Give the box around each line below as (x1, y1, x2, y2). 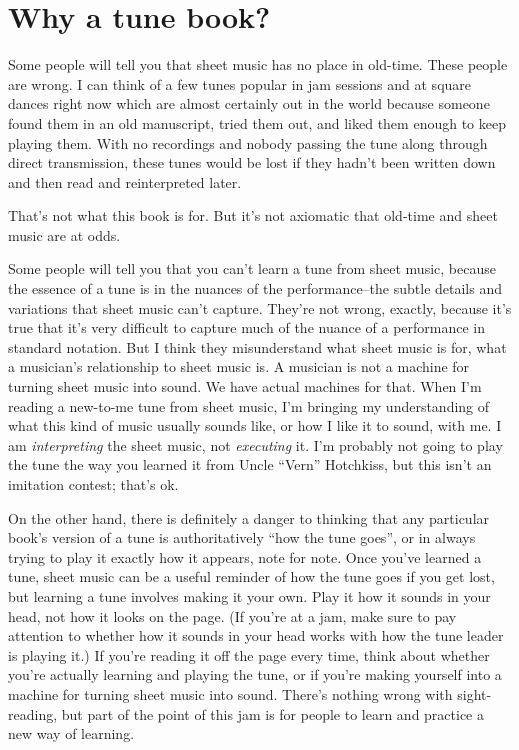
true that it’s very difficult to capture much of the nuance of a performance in (8, 317, 486, 338)
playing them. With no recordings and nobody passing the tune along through (8, 132, 488, 153)
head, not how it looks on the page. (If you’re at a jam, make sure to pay (8, 605, 457, 626)
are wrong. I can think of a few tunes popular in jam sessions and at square (8, 73, 472, 94)
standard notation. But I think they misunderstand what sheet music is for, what (8, 336, 507, 357)
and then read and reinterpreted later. (8, 171, 242, 192)
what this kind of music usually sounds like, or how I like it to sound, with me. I (8, 415, 502, 436)
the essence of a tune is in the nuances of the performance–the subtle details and (8, 278, 503, 299)
